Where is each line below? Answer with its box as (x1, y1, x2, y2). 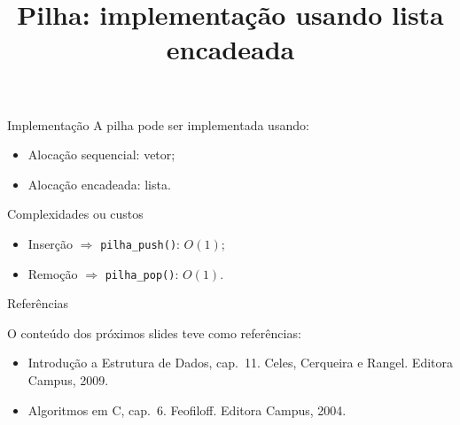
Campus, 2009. (27, 371, 109, 390)
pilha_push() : (100, 234, 180, 252)
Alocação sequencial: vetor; (27, 145, 175, 164)
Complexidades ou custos (7, 205, 144, 223)
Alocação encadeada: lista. (27, 174, 171, 193)
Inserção (27, 234, 74, 252)
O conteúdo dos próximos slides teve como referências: (7, 323, 301, 342)
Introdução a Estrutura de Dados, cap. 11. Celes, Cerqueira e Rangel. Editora (27, 353, 454, 372)
